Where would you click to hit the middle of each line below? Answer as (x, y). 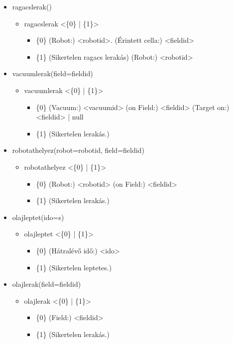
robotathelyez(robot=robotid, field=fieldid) (78, 150)
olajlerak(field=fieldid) (47, 284)
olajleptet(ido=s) (38, 217)
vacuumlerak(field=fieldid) (53, 73)
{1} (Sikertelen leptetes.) (74, 267)
